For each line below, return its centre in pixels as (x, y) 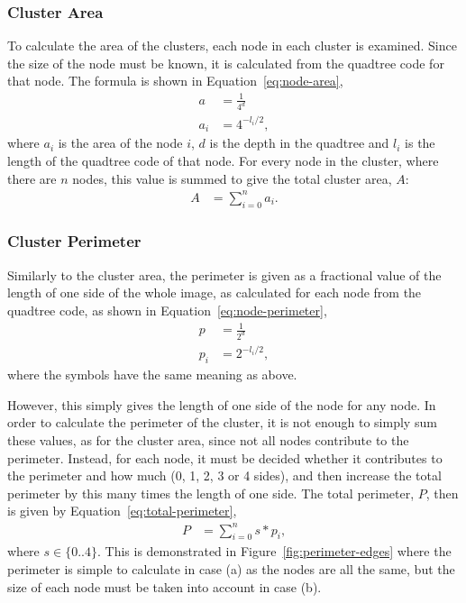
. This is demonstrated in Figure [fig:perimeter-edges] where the (274, 551)
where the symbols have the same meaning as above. (152, 375)
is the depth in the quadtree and (299, 143)
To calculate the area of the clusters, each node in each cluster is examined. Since (232, 46)
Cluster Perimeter (74, 241)
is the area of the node (120, 143)
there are (32, 178)
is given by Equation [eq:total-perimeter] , (122, 511)
